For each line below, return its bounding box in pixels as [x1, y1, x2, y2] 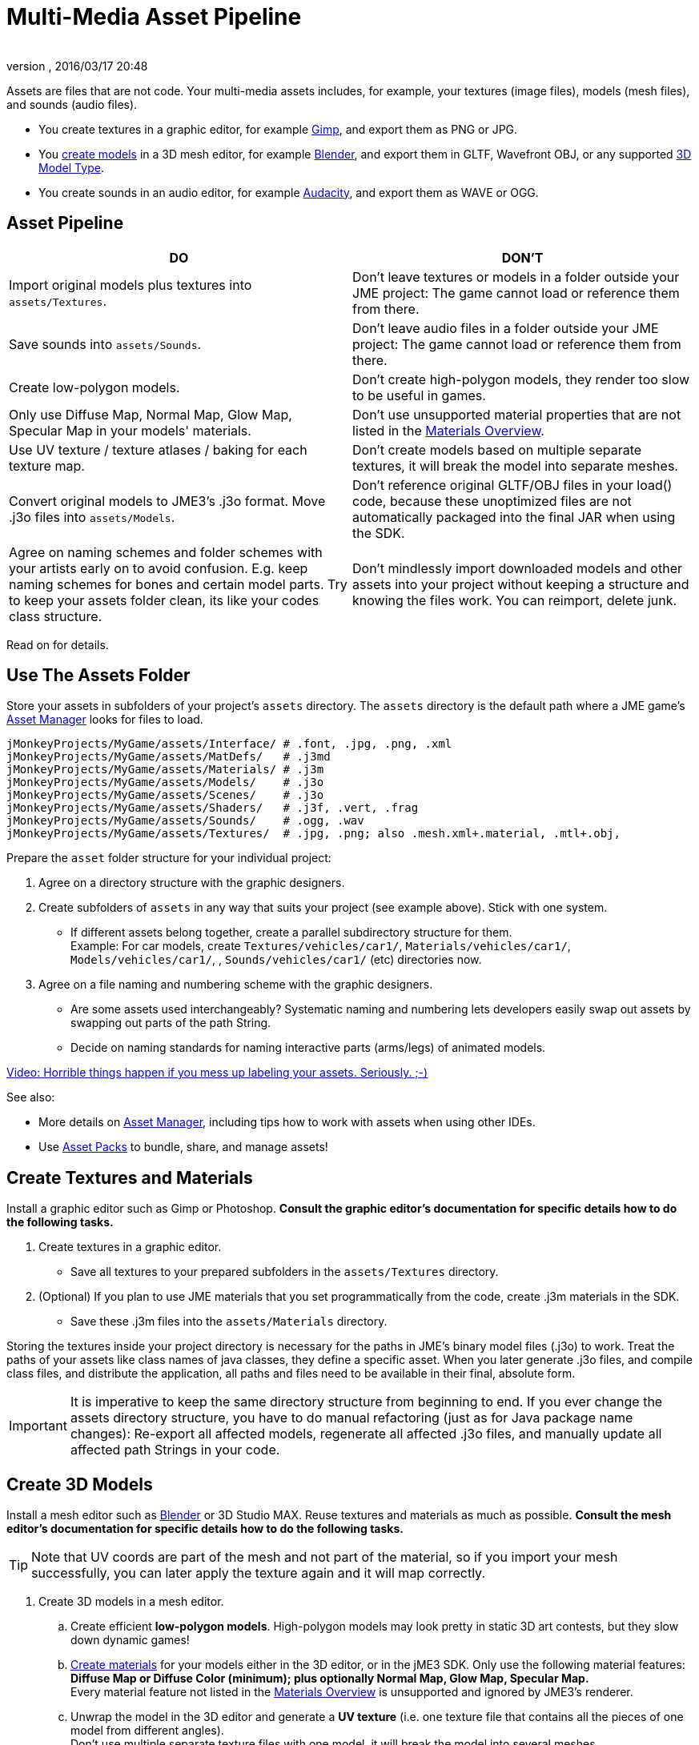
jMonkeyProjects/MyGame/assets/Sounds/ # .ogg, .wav [6, 814, 364, 828]
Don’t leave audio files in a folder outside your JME [352, 319, 659, 336]
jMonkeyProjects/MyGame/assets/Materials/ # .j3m [6, 763, 324, 776]
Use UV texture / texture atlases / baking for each [9, 441, 307, 458]
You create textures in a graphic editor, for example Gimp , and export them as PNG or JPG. [38, 122, 518, 136]
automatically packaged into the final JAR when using [352, 508, 676, 525]
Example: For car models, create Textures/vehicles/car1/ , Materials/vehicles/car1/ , [70, 939, 571, 953]
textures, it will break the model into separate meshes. [352, 457, 678, 474]
